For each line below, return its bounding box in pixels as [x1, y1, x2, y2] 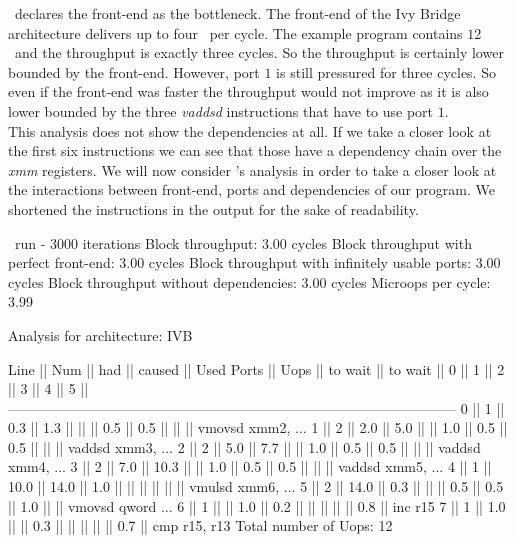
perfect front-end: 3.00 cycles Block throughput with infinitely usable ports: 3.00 [8, 252, 501, 273]
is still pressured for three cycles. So [276, 61, 496, 82]
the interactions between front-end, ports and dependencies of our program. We [8, 179, 495, 200]
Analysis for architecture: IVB [8, 324, 193, 345]
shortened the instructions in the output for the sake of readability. [8, 198, 419, 219]
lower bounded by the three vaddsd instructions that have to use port [8, 100, 434, 121]
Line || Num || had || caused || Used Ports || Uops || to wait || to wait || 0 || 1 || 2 [8, 358, 505, 379]
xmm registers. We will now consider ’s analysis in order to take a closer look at [8, 159, 497, 180]
